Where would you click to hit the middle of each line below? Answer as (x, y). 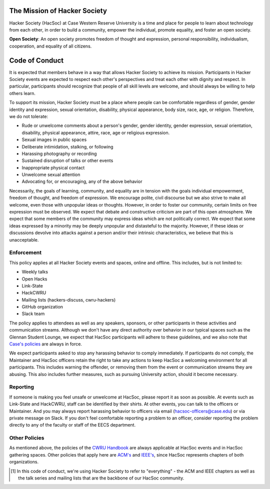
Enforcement (25, 252)
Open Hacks (34, 279)
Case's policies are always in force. (46, 344)
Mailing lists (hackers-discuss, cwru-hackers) (69, 299)
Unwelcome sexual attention (51, 174)
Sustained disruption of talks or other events (67, 160)
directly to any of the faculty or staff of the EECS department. (72, 425)
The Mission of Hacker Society (58, 11)
